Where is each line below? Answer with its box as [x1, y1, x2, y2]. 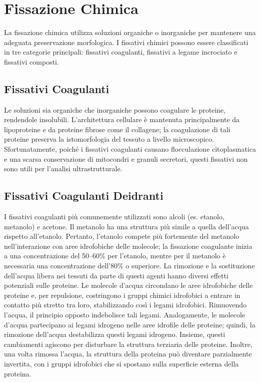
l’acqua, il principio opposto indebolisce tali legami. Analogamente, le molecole [4, 309, 245, 319]
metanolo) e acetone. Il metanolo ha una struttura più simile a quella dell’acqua [4, 221, 249, 231]
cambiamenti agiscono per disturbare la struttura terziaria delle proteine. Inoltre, [4, 338, 252, 349]
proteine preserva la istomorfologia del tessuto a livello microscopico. [4, 134, 214, 144]
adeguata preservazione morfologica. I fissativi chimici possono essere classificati [4, 37, 248, 47]
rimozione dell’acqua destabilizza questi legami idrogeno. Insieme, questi [4, 329, 225, 339]
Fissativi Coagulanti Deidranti [4, 188, 163, 203]
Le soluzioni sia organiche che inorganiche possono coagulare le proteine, [4, 104, 226, 115]
